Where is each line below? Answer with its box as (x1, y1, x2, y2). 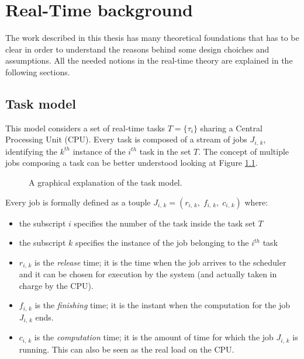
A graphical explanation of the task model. (29, 176, 182, 188)
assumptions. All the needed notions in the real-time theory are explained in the (5, 54, 293, 67)
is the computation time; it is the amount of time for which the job (34, 331, 274, 343)
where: (244, 196, 268, 208)
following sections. (5, 65, 70, 78)
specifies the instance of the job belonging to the (75, 236, 249, 249)
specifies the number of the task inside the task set (74, 217, 255, 229)
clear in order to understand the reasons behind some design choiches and (5, 43, 270, 55)
